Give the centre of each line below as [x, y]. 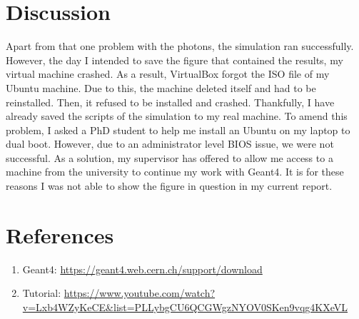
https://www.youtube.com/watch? [140, 293]
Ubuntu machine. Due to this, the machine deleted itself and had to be [161, 87]
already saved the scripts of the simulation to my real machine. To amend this [177, 116]
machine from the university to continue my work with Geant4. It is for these [175, 172]
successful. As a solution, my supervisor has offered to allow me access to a [170, 157]
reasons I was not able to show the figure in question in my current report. [169, 186]
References [60, 234]
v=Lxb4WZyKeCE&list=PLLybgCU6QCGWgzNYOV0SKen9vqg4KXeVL [185, 307]
